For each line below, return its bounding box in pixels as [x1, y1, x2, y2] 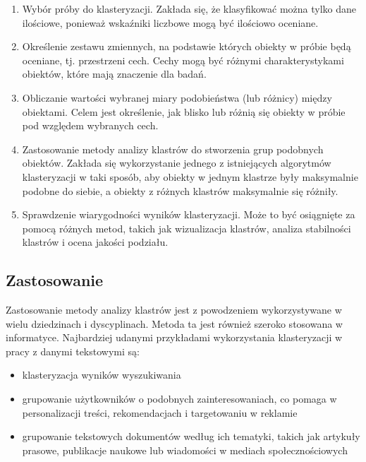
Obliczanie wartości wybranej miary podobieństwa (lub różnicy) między [22, 90, 332, 105]
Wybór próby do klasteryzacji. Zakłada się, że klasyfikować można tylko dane [22, 1, 357, 16]
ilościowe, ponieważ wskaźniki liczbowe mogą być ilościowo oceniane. [22, 15, 319, 30]
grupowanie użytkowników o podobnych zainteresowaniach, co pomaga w [22, 391, 337, 406]
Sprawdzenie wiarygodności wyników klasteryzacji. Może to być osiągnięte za [22, 207, 355, 222]
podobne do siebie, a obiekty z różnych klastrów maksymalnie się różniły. [22, 183, 338, 198]
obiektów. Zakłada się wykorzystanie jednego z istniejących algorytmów [22, 155, 331, 170]
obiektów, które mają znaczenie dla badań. [22, 66, 207, 81]
